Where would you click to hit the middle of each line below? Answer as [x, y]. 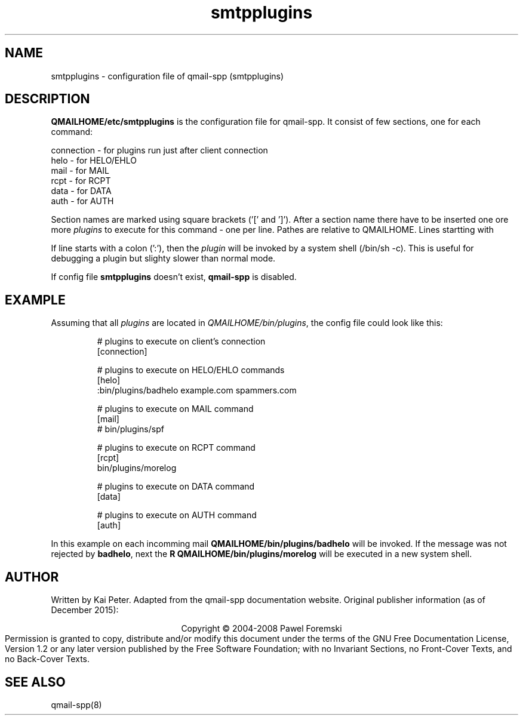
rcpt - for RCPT [81, 181]
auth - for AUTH [82, 201]
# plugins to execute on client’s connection [181, 341]
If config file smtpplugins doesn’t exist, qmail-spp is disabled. [174, 277]
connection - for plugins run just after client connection [159, 150]
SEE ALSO [35, 682]
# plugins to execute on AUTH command [177, 515]
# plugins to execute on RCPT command [176, 448]
